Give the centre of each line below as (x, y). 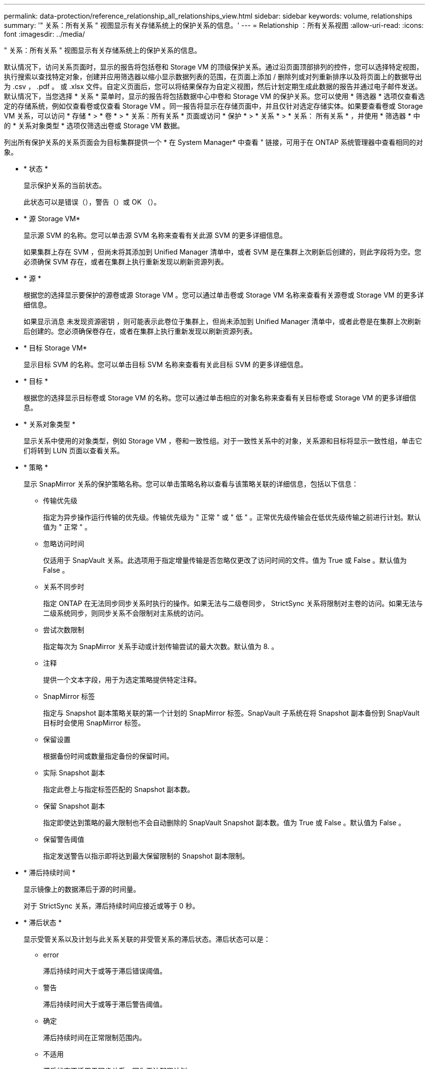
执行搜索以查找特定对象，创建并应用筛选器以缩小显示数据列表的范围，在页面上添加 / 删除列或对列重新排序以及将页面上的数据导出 (213, 77)
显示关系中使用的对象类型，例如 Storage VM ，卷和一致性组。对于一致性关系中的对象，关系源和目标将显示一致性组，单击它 (223, 441)
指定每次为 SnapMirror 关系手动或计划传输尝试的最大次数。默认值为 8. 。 (161, 646)
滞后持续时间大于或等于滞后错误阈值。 (105, 971)
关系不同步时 (64, 587)
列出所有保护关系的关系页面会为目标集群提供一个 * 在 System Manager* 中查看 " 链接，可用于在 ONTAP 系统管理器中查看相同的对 (214, 142)
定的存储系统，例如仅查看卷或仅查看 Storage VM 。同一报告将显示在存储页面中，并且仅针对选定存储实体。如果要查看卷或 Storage (214, 106)
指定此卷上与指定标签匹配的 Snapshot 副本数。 (119, 789)
